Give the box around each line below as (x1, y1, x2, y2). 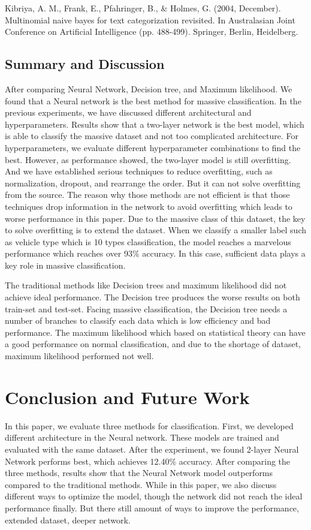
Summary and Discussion (5, 55, 165, 73)
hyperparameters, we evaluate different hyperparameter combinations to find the (5, 141, 301, 153)
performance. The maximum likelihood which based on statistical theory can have (5, 326, 306, 338)
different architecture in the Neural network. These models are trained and (5, 431, 279, 444)
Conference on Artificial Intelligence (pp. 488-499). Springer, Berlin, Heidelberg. (5, 25, 298, 38)
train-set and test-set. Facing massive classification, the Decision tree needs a (5, 302, 288, 315)
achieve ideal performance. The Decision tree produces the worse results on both (5, 291, 300, 303)
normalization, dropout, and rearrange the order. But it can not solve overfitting (5, 176, 301, 189)
